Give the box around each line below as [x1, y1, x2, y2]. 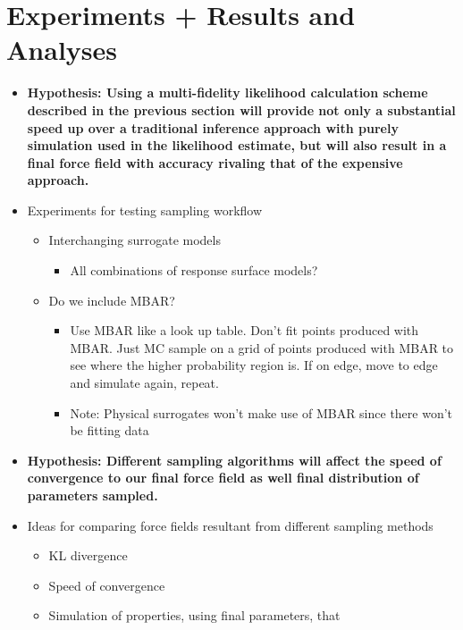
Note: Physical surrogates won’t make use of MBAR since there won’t [70, 403, 453, 422]
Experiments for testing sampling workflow [27, 200, 263, 219]
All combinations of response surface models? [70, 261, 318, 280]
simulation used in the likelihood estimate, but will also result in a [27, 136, 447, 155]
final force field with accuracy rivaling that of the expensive [27, 153, 403, 172]
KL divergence [48, 546, 128, 565]
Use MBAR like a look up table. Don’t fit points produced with [70, 321, 419, 340]
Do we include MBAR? [48, 290, 175, 309]
